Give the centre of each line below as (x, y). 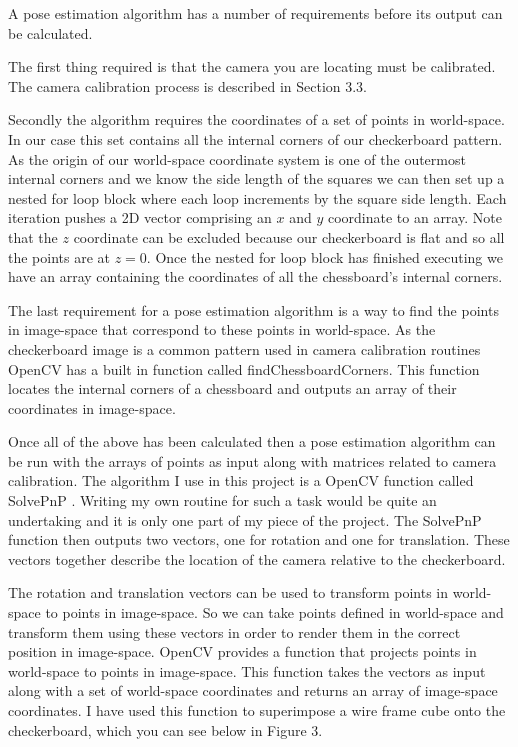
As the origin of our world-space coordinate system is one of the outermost (237, 158)
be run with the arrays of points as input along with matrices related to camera (252, 460)
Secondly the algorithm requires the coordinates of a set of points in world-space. (256, 119)
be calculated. (50, 32)
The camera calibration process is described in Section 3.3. (188, 85)
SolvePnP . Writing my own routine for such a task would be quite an (222, 500)
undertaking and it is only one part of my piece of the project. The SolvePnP (245, 519)
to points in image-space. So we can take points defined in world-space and (274, 612)
